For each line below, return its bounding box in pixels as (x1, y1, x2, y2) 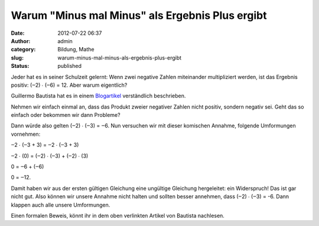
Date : (11, 30, 25, 37)
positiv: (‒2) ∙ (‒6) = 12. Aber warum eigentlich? (11, 81, 128, 89)
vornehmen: (11, 130, 41, 137)
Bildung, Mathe (57, 46, 95, 53)
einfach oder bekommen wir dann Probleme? (11, 112, 121, 119)
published (57, 63, 82, 70)
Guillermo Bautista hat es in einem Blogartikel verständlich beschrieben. (11, 92, 186, 100)
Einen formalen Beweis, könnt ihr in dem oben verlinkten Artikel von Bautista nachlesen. (11, 212, 224, 219)
